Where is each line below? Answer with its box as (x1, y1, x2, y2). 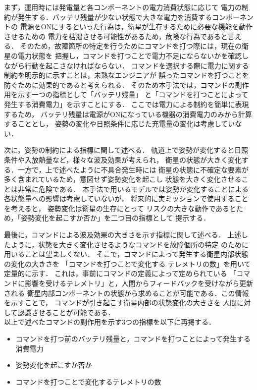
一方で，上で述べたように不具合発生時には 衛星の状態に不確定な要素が (17, 164, 249, 174)
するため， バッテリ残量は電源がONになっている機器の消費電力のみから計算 (4, 109, 252, 119)
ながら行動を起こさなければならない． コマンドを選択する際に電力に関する (4, 60, 249, 70)
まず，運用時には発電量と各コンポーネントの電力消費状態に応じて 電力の (4, 2, 242, 12)
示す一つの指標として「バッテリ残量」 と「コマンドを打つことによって (17, 89, 249, 100)
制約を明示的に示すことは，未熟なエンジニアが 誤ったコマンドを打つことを (4, 70, 249, 80)
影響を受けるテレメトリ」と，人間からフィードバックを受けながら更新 (24, 278, 254, 288)
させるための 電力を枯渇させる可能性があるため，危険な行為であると (4, 31, 228, 41)
